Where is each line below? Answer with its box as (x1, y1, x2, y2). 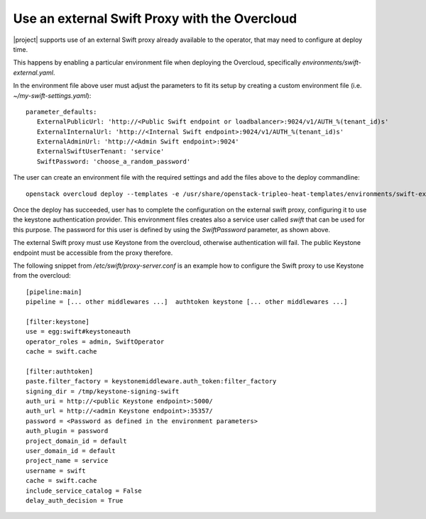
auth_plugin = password (26, 427, 109, 435)
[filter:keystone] (26, 317, 90, 326)
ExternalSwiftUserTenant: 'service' (36, 148, 165, 155)
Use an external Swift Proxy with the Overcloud (13, 11, 297, 26)
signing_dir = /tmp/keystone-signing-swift (26, 387, 180, 395)
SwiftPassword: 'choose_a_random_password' (36, 157, 191, 165)
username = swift (26, 466, 86, 475)
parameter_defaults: (26, 107, 97, 116)
